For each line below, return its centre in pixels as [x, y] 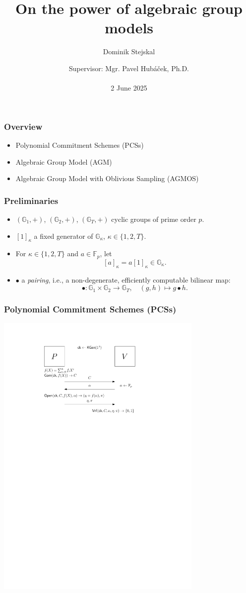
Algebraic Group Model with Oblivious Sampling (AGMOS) [107, 178]
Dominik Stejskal [129, 51]
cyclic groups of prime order [154, 219]
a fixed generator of [63, 236]
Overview [23, 126]
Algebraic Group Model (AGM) [64, 161]
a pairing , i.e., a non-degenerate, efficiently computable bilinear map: [126, 279]
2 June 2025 [129, 88]
